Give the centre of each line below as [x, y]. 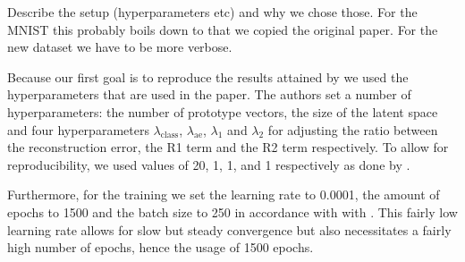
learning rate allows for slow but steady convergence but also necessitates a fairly [229, 229]
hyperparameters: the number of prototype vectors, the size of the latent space [223, 111]
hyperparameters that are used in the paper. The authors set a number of [209, 94]
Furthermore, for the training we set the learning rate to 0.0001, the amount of [224, 194]
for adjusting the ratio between [353, 129]
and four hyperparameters [78, 129]
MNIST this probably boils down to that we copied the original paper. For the [223, 29]
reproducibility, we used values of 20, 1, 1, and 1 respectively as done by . [209, 164]
